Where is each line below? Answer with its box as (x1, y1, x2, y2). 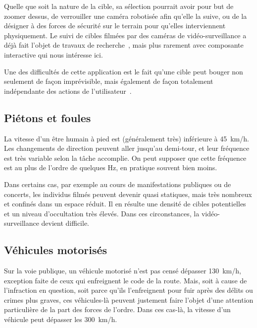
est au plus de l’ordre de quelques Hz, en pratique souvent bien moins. (4, 162, 217, 173)
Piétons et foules (4, 110, 91, 125)
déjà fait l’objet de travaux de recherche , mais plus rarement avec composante (4, 40, 244, 50)
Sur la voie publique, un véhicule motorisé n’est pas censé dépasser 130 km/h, (4, 265, 241, 276)
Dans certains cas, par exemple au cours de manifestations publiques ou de (4, 179, 231, 189)
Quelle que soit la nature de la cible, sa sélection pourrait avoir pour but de (4, 1, 234, 11)
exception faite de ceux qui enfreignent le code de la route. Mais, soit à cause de (4, 275, 247, 285)
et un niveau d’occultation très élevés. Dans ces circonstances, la (4, 208, 200, 218)
